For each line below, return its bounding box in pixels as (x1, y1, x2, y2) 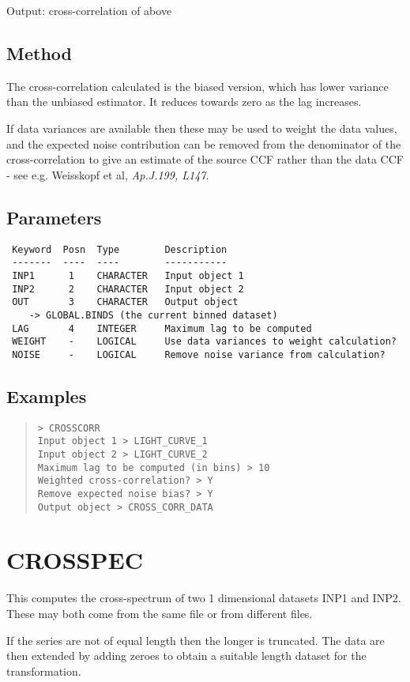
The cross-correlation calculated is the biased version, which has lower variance (6, 77, 389, 94)
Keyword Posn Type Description (12, 243, 228, 255)
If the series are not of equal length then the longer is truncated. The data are (6, 631, 385, 648)
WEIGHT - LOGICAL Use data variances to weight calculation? (12, 336, 397, 348)
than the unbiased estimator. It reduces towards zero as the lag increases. (6, 93, 362, 110)
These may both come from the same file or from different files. (6, 605, 313, 621)
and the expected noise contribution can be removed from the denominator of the (6, 135, 401, 152)
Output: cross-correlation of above (6, 2, 172, 18)
